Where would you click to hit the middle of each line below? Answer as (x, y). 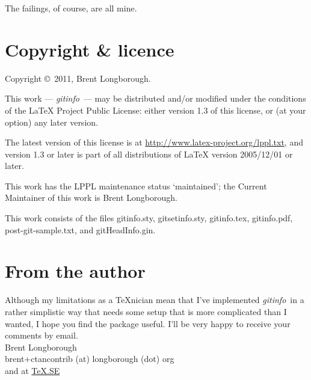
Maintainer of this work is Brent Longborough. (91, 198)
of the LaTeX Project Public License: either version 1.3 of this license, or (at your (155, 110)
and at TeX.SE (32, 370)
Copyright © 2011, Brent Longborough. (78, 78)
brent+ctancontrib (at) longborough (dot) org (90, 359)
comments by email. (42, 335)
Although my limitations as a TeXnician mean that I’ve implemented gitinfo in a (155, 300)
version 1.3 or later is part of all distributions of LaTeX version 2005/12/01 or (149, 154)
